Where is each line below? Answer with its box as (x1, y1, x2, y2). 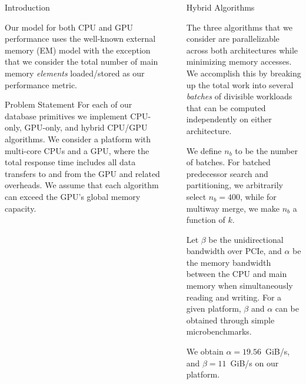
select (186, 190, 207, 202)
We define (186, 144, 222, 156)
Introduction (5, 1, 50, 13)
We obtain (186, 345, 224, 358)
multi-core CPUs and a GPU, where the (5, 144, 149, 156)
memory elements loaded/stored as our (5, 66, 145, 79)
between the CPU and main (186, 268, 287, 280)
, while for (240, 190, 277, 202)
